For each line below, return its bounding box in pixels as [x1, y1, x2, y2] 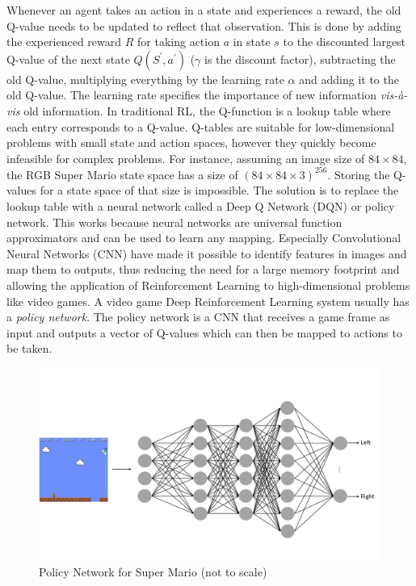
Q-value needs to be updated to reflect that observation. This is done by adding [6, 17, 401, 34]
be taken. [6, 340, 53, 357]
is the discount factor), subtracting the [204, 50, 396, 67]
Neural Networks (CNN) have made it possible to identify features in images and [6, 245, 407, 262]
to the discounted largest [283, 33, 406, 50]
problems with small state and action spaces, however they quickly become [6, 134, 376, 151]
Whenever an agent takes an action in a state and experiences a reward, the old [6, 2, 401, 18]
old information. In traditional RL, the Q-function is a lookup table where [23, 102, 391, 119]
